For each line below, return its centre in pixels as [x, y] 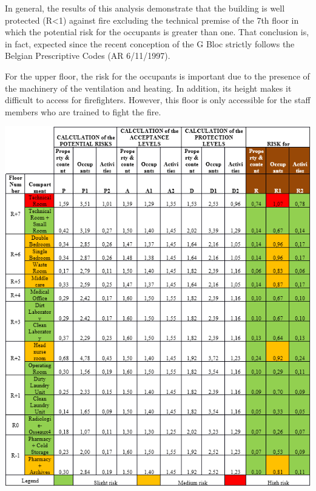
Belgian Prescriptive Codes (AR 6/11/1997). [88, 56]
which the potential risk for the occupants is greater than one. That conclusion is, [157, 32]
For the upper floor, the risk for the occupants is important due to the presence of [157, 76]
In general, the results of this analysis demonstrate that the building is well [145, 8]
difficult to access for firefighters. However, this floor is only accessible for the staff [158, 100]
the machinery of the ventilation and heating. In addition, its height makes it [148, 88]
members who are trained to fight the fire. [83, 111]
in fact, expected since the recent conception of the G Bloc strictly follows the [150, 43]
